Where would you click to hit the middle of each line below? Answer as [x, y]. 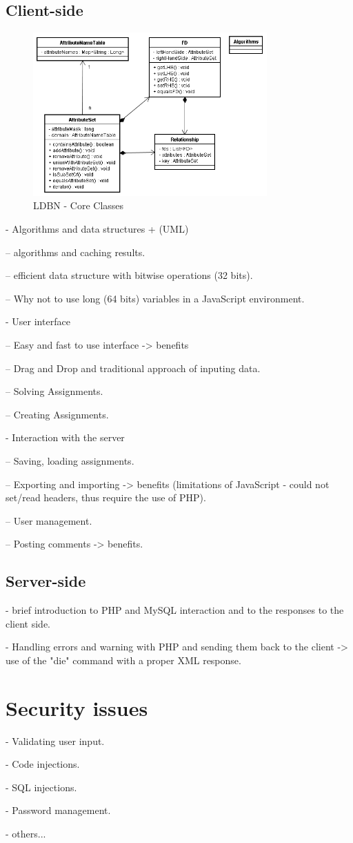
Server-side [46, 581]
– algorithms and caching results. [75, 252]
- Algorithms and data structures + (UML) [97, 229]
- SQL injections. [41, 787]
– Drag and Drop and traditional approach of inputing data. [133, 368]
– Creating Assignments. [57, 414]
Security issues [77, 707]
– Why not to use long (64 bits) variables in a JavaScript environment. [155, 298]
